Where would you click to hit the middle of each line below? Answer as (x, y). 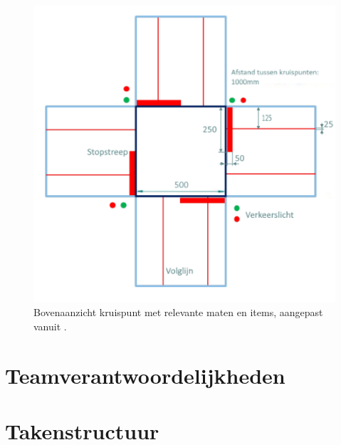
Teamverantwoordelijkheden (145, 375)
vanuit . (50, 326)
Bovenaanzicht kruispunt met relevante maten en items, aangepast (178, 312)
